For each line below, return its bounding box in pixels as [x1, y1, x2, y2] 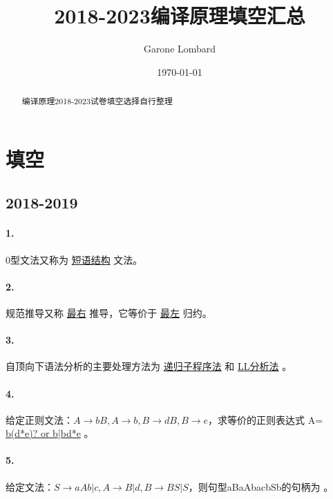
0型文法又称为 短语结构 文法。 [6, 252, 143, 266]
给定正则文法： [6, 412, 73, 427]
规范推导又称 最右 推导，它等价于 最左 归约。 [6, 305, 212, 320]
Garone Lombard [143, 41, 216, 56]
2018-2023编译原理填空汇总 [54, 1, 305, 30]
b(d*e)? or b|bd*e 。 [6, 426, 94, 440]
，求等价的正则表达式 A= [208, 412, 323, 427]
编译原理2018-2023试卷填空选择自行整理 [21, 95, 173, 107]
